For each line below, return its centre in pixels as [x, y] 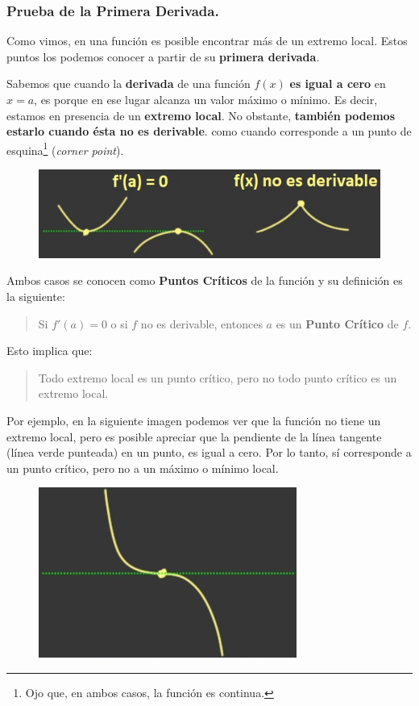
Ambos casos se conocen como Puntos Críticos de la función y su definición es [205, 280]
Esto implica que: [50, 351]
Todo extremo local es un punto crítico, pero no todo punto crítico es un [218, 377]
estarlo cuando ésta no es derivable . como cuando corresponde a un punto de [209, 131]
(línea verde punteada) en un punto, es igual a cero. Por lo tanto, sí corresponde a [209, 452]
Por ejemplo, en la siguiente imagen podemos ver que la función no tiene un [194, 420]
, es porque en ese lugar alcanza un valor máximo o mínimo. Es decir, [206, 99]
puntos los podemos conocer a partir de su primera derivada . [163, 56]
